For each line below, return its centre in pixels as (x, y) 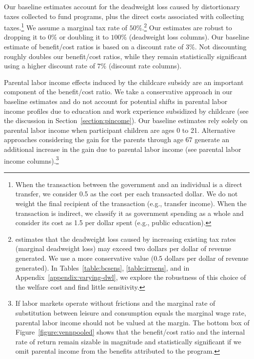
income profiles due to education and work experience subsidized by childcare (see (126, 111)
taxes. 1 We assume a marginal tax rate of (66, 27)
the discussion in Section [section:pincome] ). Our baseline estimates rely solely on (126, 120)
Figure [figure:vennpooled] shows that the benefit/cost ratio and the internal (130, 332)
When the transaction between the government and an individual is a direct (129, 184)
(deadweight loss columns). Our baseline (189, 37)
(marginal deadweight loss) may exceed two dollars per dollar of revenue (123, 248)
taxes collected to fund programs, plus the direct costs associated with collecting (124, 16)
